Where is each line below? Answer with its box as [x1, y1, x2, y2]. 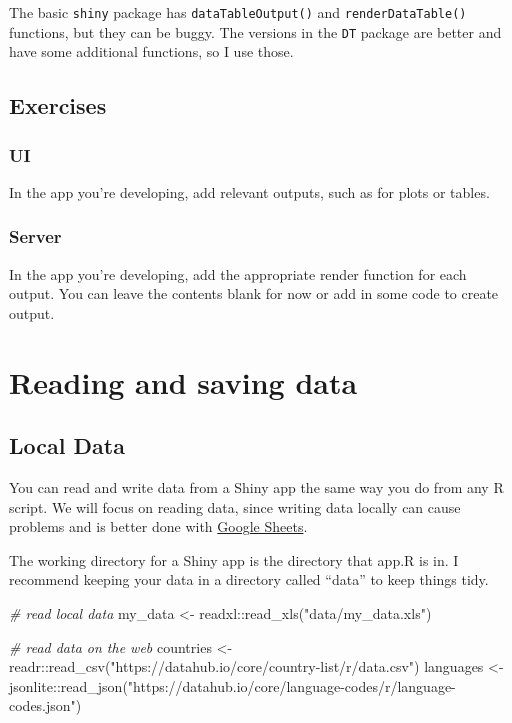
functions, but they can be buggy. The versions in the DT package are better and [9, 21, 502, 42]
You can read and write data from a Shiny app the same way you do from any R [9, 477, 504, 498]
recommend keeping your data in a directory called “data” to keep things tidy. [9, 569, 489, 590]
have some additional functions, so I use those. [9, 41, 294, 62]
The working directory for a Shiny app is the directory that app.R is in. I [9, 549, 459, 570]
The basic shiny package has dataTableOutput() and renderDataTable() [9, 2, 467, 22]
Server [9, 224, 62, 249]
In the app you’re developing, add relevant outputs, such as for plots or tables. [9, 181, 490, 202]
